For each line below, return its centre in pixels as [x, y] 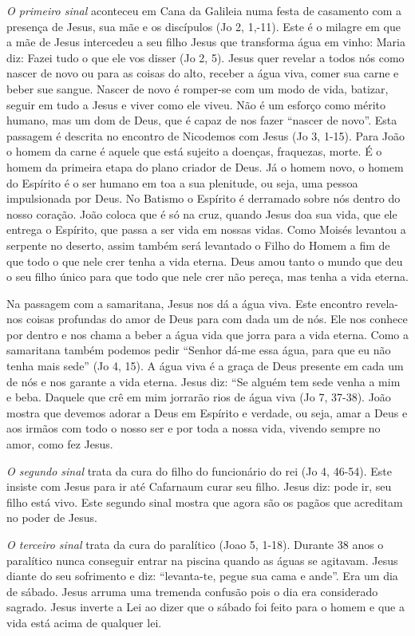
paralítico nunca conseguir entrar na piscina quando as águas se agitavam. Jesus [202, 560]
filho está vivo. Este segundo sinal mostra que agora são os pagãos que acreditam [205, 502]
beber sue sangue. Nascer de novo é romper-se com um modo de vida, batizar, [198, 88]
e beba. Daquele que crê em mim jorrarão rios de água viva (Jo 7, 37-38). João [199, 397]
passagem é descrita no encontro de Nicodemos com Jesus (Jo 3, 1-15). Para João [206, 135]
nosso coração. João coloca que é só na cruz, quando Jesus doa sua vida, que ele [202, 213]
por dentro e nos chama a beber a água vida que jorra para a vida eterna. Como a [207, 334]
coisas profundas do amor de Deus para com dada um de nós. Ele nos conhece [217, 319]
